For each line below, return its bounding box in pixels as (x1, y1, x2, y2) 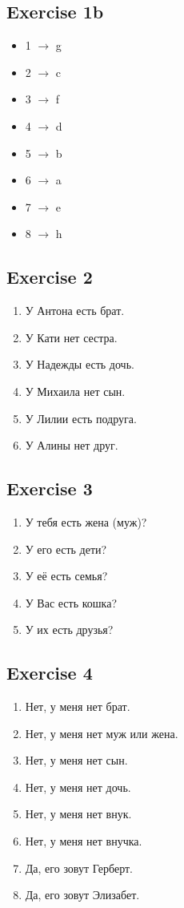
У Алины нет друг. (25, 437, 118, 454)
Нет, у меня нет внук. (25, 805, 132, 822)
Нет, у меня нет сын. (25, 752, 128, 769)
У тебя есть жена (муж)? (25, 513, 147, 530)
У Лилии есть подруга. (25, 410, 137, 426)
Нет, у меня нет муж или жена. (25, 724, 178, 741)
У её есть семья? (25, 567, 108, 584)
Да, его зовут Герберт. (25, 859, 133, 876)
